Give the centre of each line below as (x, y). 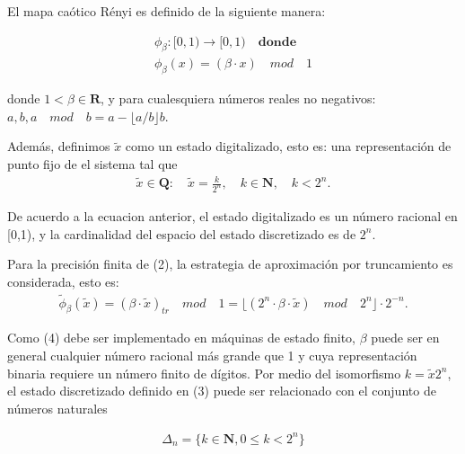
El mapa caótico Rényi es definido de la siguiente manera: (167, 11)
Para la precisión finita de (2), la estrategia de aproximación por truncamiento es (230, 264)
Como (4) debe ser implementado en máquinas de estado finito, (181, 338)
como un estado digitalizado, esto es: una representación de (288, 146)
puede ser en (405, 338)
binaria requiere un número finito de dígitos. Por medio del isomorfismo (204, 373)
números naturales (57, 408)
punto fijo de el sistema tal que (92, 164)
